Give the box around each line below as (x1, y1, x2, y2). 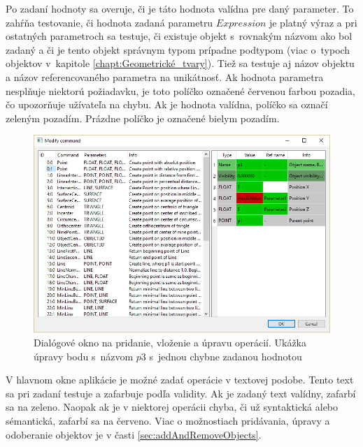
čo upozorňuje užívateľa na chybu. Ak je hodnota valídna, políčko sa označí (6, 97, 328, 112)
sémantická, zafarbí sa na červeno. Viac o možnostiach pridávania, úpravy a (6, 413, 330, 427)
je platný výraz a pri (269, 15, 357, 29)
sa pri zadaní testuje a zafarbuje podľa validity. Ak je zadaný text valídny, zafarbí (6, 386, 356, 400)
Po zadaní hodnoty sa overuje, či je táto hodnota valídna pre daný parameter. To (6, 1, 354, 15)
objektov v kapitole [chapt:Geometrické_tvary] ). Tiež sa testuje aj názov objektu (6, 56, 355, 71)
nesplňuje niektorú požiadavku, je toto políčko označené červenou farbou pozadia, (6, 83, 355, 98)
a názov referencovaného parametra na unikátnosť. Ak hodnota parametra (6, 69, 324, 84)
